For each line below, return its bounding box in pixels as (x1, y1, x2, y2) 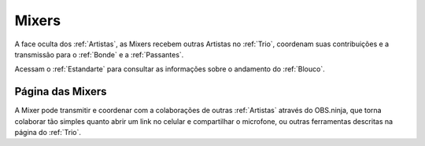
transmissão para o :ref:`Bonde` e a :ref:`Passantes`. (14, 49, 184, 59)
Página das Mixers (14, 85, 107, 98)
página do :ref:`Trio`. (14, 128, 82, 137)
